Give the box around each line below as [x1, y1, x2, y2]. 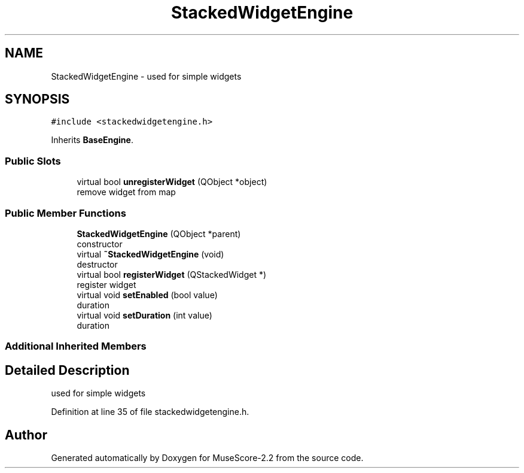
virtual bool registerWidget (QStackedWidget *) [77, 269, 267, 280]
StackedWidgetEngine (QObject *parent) [77, 228, 241, 239]
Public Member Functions [5, 207, 126, 219]
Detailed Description [5, 362, 130, 378]
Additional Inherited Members [5, 340, 147, 353]
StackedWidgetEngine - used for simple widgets [51, 71, 242, 81]
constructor [77, 238, 123, 249]
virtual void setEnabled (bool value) [77, 289, 218, 300]
